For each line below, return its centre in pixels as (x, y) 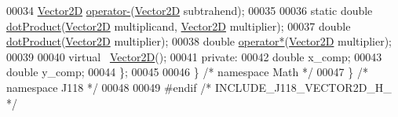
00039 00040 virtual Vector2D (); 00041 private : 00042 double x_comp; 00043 (194, 56)
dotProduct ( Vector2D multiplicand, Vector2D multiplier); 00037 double (179, 26)
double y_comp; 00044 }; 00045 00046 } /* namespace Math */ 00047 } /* (187, 72)
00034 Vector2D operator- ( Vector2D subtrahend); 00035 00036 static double (190, 10)
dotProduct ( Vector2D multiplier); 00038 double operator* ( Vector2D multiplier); (199, 41)
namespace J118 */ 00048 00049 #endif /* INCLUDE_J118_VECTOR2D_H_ (199, 87)
